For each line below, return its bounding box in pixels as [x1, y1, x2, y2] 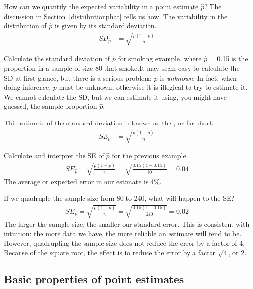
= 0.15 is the [209, 53, 248, 63]
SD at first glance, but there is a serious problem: [4, 72, 152, 83]
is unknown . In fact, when [160, 72, 237, 83]
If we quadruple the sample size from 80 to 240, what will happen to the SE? [4, 192, 235, 203]
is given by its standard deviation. [55, 21, 157, 31]
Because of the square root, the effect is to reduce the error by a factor [4, 247, 216, 257]
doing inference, [4, 82, 51, 92]
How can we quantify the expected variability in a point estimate [4, 1, 199, 11]
